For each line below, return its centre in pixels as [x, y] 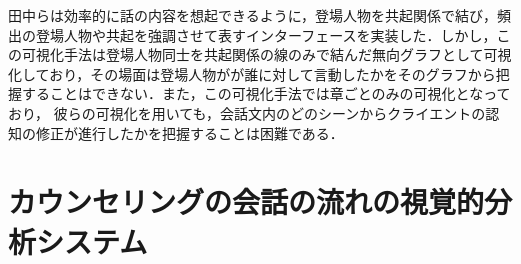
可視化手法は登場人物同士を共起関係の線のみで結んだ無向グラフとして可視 [266, 54]
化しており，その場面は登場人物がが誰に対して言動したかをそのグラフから [252, 73]
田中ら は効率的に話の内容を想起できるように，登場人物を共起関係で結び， [253, 15]
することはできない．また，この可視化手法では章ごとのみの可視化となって [266, 93]
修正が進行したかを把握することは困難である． [189, 132]
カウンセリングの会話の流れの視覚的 [246, 201]
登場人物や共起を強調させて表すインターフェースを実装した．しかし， [266, 34]
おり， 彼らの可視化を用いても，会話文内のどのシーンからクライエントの [247, 112]
